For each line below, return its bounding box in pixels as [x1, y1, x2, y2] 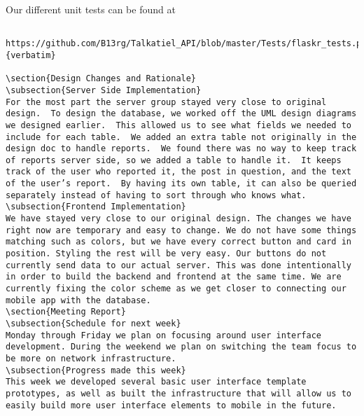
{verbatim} [6, 50, 56, 60]
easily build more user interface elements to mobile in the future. [6, 400, 337, 410]
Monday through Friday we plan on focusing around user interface [6, 330, 322, 340]
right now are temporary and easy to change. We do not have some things [6, 225, 357, 235]
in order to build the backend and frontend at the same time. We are [6, 272, 342, 282]
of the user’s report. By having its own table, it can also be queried [6, 179, 357, 189]
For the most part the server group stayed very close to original [6, 97, 327, 107]
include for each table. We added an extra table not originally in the [6, 132, 357, 142]
